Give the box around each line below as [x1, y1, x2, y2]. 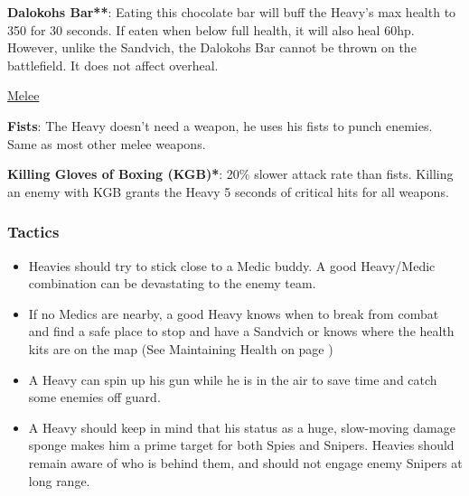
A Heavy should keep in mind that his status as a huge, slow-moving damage [28, 417, 455, 436]
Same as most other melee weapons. [7, 134, 206, 153]
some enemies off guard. [28, 388, 161, 407]
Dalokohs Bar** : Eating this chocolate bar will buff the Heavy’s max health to [7, 3, 456, 21]
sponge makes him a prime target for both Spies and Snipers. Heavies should [28, 435, 455, 454]
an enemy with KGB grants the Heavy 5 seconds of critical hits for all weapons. [7, 182, 449, 201]
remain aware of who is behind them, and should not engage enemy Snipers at [28, 453, 463, 472]
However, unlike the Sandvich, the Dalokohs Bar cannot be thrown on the [7, 38, 417, 57]
